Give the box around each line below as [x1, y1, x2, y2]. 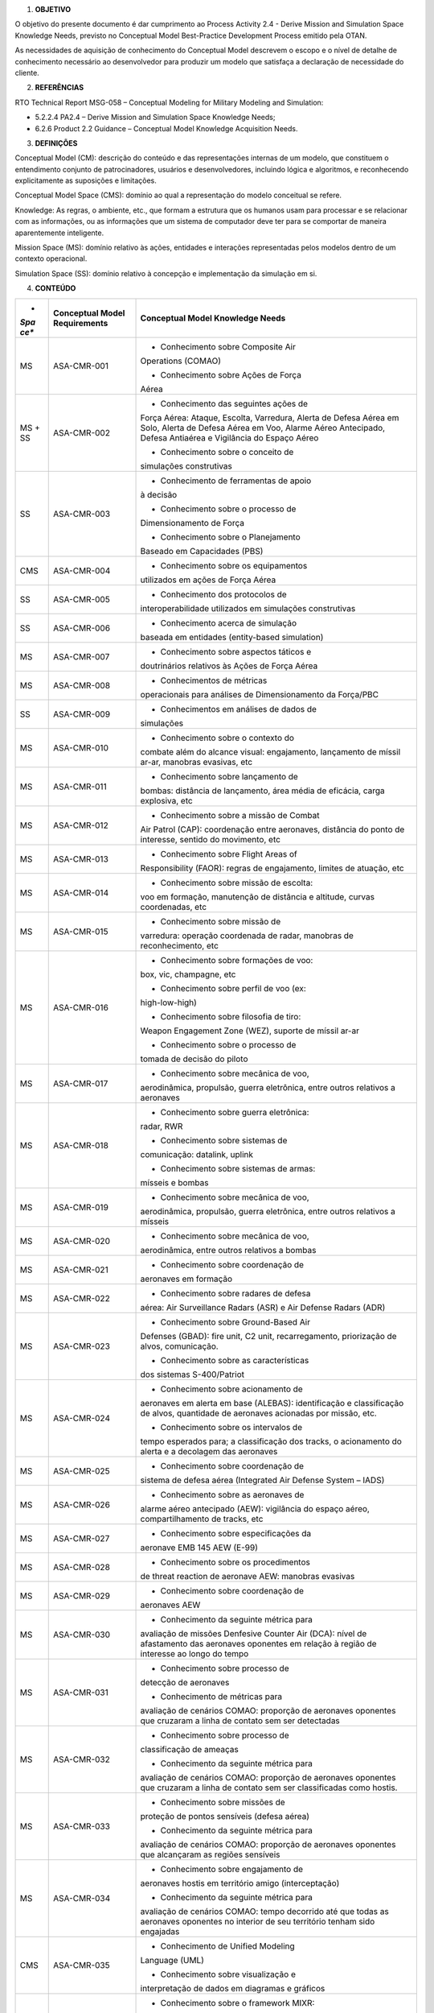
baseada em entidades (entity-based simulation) [140, 631, 324, 643]
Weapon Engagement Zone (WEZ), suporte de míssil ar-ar [140, 1025, 359, 1036]
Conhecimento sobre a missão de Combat [160, 809, 320, 820]
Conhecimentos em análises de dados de [160, 703, 317, 714]
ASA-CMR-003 [53, 508, 111, 519]
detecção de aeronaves [140, 1676, 230, 1688]
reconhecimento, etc [140, 940, 219, 951]
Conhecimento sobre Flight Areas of [160, 848, 297, 859]
